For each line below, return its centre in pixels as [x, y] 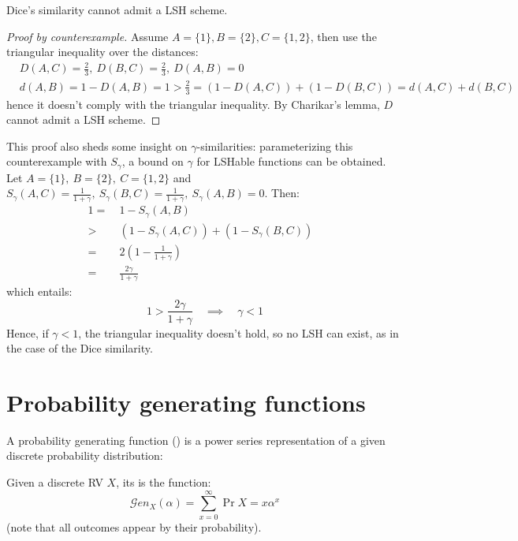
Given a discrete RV [55, 482]
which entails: [39, 291]
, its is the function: [164, 482]
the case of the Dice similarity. [80, 348]
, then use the [343, 36]
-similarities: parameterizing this [275, 146]
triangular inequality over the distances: [102, 52]
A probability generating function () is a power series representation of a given [196, 440]
